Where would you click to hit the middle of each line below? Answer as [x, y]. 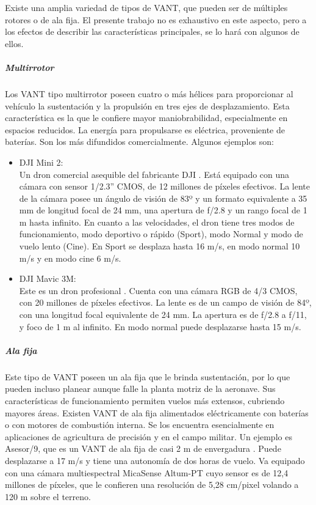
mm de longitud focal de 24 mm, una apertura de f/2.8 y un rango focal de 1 [163, 210]
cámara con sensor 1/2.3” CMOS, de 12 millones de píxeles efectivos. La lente [164, 186]
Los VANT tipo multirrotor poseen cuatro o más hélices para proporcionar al [149, 93]
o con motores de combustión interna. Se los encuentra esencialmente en [140, 425]
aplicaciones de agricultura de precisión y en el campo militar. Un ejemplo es [149, 436]
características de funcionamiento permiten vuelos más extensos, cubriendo [145, 400]
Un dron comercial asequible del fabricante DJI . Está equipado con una [154, 174]
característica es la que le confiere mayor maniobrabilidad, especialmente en [146, 118]
